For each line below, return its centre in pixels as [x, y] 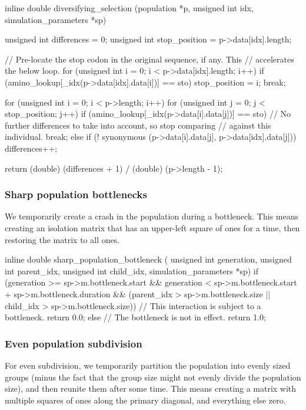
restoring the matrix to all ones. [62, 239]
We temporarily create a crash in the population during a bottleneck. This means [152, 216]
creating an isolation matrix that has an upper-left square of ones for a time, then [152, 227]
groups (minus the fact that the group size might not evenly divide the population [153, 377]
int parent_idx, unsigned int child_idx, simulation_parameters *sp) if [132, 270]
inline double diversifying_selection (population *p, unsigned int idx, [129, 8]
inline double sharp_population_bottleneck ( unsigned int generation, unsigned [148, 259]
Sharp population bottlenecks [76, 194]
